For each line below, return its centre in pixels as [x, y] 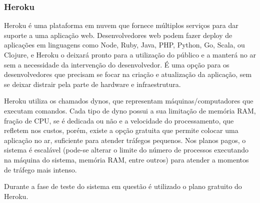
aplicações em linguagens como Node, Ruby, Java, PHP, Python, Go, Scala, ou [124, 45]
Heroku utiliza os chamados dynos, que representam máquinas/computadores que [129, 101]
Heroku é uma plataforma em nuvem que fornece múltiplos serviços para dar [121, 25]
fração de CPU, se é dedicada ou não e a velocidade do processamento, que [119, 120]
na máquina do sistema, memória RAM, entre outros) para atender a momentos [126, 159]
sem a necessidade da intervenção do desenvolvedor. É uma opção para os [117, 64]
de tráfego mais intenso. [40, 169]
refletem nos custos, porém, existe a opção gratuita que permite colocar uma [121, 130]
